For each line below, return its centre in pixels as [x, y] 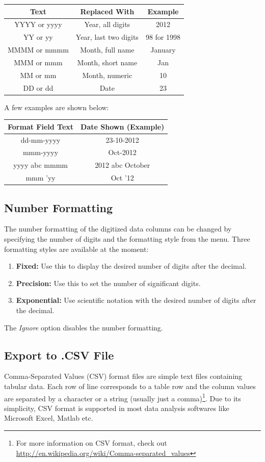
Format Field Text [41, 126]
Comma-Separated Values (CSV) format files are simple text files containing [123, 376]
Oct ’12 [122, 178]
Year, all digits [107, 24]
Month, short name [107, 62]
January [163, 50]
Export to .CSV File [59, 355]
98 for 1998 [163, 37]
